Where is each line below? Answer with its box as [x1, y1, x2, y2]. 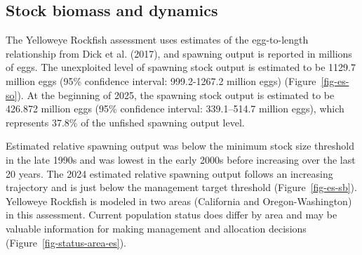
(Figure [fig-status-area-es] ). [6, 235, 127, 249]
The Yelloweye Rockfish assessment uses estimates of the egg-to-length [6, 32, 309, 47]
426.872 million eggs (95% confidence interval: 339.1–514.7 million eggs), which [6, 101, 344, 116]
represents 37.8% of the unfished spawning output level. [6, 115, 245, 129]
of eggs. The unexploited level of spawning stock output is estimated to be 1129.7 [6, 60, 356, 74]
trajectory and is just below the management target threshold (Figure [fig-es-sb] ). [6, 180, 357, 195]
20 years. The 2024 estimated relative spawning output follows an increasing [6, 166, 333, 181]
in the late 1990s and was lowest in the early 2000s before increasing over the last [6, 152, 356, 166]
